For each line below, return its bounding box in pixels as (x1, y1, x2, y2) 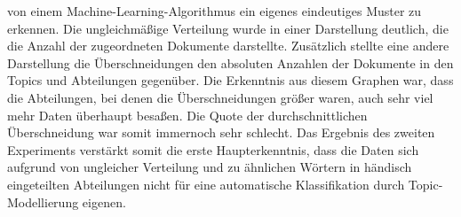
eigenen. (82, 192, 126, 211)
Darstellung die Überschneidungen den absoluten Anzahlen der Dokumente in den (7, 53, 454, 72)
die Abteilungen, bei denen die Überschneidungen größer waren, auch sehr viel (7, 88, 433, 106)
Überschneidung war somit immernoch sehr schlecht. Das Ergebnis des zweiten (7, 123, 435, 142)
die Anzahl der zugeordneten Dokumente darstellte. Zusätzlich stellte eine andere (7, 36, 449, 55)
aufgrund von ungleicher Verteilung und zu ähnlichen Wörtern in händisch (7, 158, 412, 176)
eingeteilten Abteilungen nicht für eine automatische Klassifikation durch (7, 174, 405, 193)
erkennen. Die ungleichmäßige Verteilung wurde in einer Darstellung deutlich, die (7, 19, 449, 37)
